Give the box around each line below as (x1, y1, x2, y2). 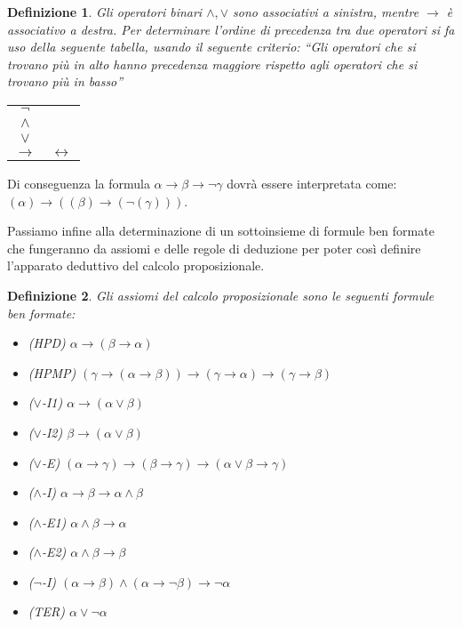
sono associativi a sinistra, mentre (233, 3, 419, 20)
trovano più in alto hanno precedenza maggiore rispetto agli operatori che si (7, 54, 418, 73)
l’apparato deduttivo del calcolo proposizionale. (7, 256, 265, 275)
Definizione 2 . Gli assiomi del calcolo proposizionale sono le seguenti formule (7, 285, 434, 304)
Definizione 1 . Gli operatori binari (7, 3, 203, 20)
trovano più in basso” (7, 72, 123, 91)
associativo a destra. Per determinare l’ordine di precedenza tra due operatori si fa (7, 20, 455, 38)
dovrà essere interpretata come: (227, 173, 397, 192)
